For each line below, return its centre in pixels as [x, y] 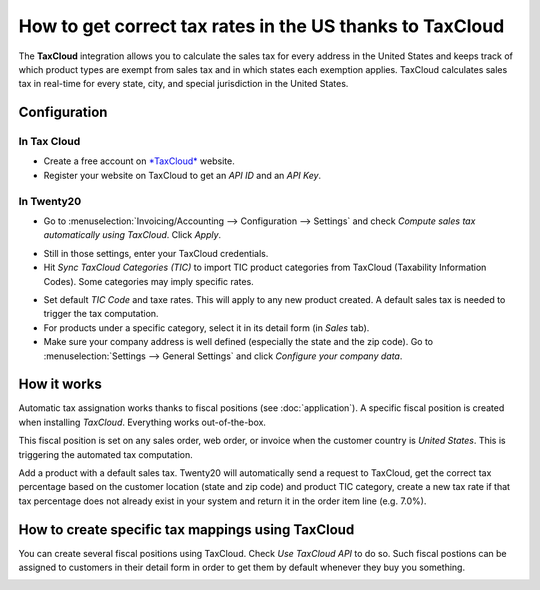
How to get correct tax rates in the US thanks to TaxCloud [261, 26]
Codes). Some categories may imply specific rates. [148, 281]
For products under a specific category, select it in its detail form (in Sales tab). [206, 327]
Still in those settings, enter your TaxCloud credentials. [156, 253]
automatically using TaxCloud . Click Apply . [132, 235]
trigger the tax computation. [101, 314]
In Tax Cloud [49, 142]
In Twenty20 [50, 201]
